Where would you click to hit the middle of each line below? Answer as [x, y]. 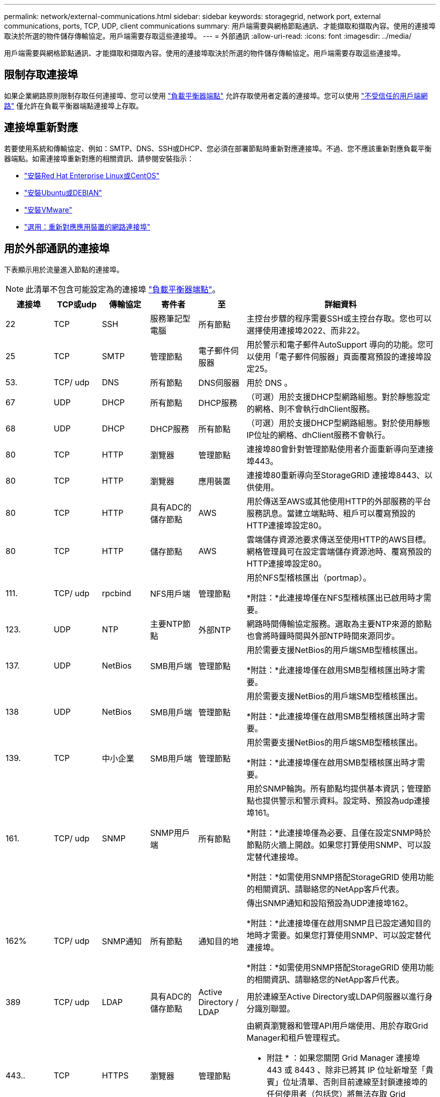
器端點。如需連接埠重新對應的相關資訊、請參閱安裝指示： [99, 158]
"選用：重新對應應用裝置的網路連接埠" [87, 227]
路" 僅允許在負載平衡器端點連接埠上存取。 [74, 105]
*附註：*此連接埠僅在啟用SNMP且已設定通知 [331, 923]
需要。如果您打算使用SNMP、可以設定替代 [351, 935]
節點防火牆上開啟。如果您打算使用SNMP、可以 [335, 845]
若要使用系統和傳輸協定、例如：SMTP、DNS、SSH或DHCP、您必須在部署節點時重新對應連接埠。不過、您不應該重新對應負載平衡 [218, 148]
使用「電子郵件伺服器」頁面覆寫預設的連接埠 [339, 356]
